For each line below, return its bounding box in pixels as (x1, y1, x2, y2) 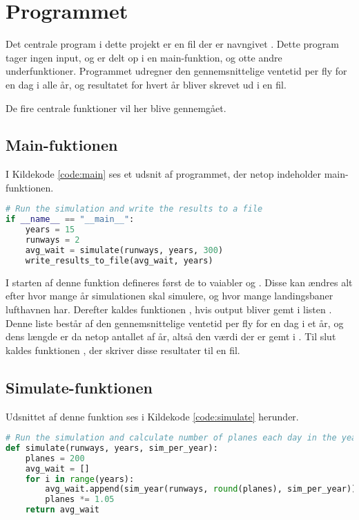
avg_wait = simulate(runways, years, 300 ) (25, 245, 224, 255)
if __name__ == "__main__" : (6, 214, 135, 225)
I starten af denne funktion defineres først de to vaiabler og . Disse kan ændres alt (6, 275, 353, 289)
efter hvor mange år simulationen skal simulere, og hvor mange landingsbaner (6, 288, 333, 303)
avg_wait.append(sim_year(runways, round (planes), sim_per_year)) (45, 484, 357, 494)
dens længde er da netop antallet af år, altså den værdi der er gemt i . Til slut (6, 329, 336, 344)
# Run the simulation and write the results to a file (6, 204, 263, 214)
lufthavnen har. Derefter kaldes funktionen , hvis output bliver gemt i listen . (6, 301, 332, 316)
